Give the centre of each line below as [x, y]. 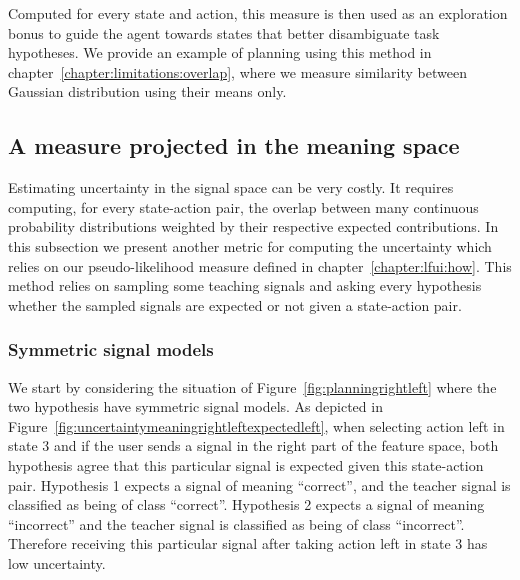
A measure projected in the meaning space [234, 145]
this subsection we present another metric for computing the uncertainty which [250, 245]
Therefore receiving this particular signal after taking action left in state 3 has [248, 543]
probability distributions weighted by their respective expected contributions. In [253, 226]
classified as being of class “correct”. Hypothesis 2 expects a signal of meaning [246, 504]
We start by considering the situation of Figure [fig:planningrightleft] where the [252, 386]
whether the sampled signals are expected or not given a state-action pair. [235, 304]
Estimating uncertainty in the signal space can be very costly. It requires [231, 187]
